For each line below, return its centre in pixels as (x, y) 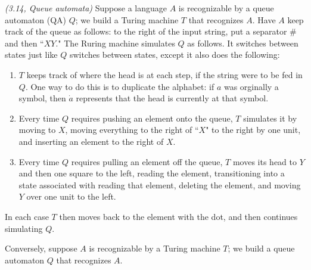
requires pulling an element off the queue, (147, 161)
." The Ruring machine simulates (115, 43)
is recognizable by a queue (226, 8)
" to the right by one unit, (253, 130)
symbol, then (42, 98)
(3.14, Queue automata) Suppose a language (86, 8)
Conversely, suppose (41, 248)
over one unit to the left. (71, 196)
